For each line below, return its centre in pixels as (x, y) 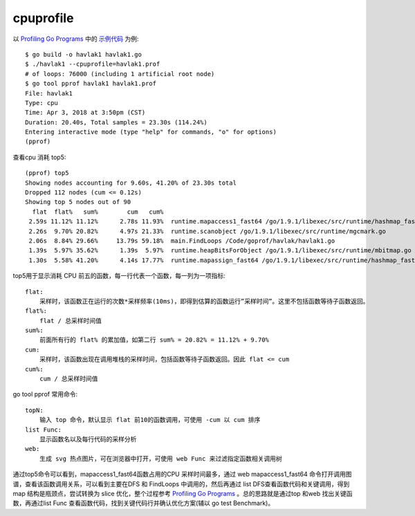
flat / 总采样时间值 (70, 321)
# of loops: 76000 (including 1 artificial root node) (120, 74)
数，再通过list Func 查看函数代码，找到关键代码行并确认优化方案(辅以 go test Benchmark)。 (144, 503)
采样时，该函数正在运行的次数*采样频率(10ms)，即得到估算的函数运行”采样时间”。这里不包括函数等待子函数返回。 (204, 301)
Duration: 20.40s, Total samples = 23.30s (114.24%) (116, 122)
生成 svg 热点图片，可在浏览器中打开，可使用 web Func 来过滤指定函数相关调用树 (161, 459)
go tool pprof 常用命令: (45, 394)
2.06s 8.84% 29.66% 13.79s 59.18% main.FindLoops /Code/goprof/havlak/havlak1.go (182, 241)
